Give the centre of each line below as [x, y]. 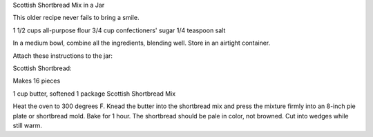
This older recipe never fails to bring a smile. [76, 18]
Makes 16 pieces [37, 81]
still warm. [28, 125]
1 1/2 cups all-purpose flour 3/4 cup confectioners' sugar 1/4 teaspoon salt [119, 30]
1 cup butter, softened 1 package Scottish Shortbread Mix [94, 94]
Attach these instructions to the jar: [63, 56]
